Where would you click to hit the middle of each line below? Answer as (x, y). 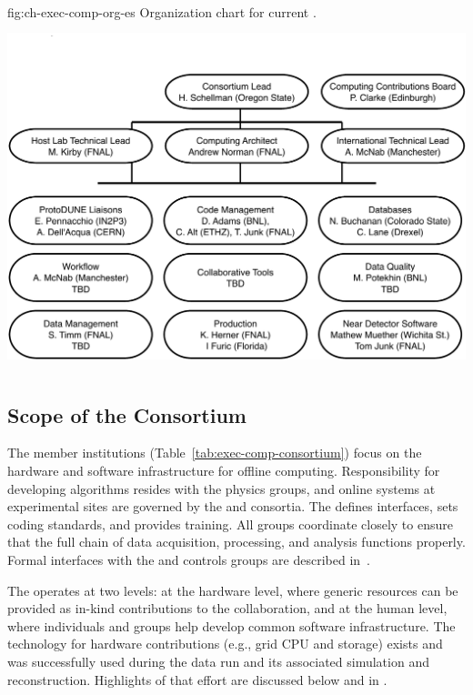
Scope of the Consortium (127, 414)
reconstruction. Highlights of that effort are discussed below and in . (197, 679)
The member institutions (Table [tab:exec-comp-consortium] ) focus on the (215, 453)
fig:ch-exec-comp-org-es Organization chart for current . (162, 12)
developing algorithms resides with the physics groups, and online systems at (221, 488)
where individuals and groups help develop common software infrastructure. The (231, 625)
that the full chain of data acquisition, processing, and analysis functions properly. (236, 542)
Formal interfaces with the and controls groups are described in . (189, 559)
